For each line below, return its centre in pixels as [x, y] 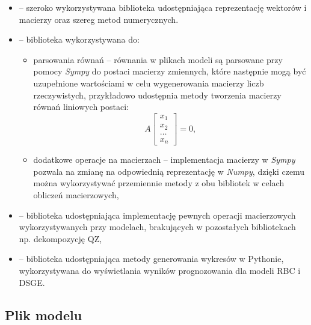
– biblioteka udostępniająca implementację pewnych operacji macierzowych [157, 215]
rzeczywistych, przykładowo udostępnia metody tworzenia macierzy [157, 95]
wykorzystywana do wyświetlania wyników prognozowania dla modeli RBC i [160, 270]
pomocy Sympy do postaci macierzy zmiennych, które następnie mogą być [170, 71]
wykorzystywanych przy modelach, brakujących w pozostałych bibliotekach [157, 227]
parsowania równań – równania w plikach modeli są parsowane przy [158, 59]
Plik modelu [44, 314]
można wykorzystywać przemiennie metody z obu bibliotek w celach [159, 183]
